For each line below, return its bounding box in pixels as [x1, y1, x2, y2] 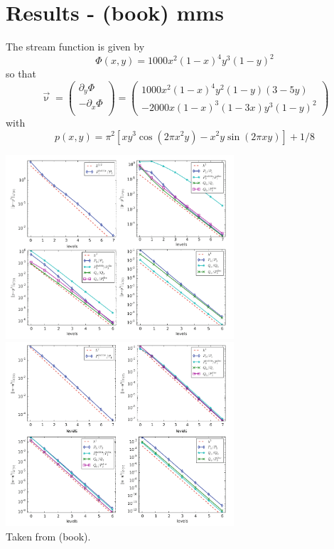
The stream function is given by [6, 39, 145, 54]
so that [6, 66, 36, 81]
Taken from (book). [6, 528, 91, 543]
